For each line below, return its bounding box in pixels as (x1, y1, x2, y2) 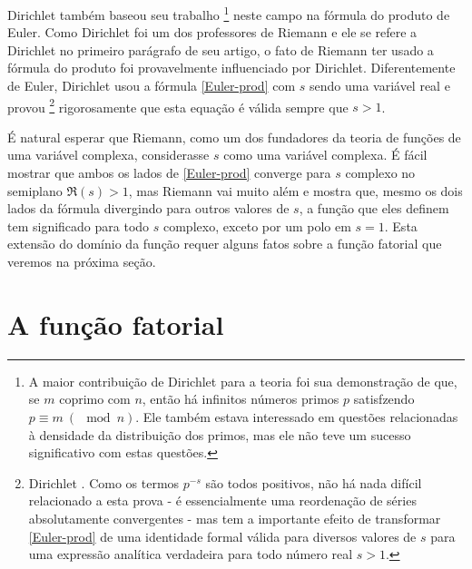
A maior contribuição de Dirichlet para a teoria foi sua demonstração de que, (28, 371, 457, 390)
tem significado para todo (7, 216, 150, 235)
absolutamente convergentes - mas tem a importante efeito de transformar (28, 508, 441, 527)
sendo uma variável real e (309, 76, 450, 95)
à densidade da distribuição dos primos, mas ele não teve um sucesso (28, 425, 411, 444)
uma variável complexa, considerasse (7, 145, 210, 164)
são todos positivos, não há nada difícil (205, 473, 422, 492)
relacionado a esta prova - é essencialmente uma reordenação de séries (28, 491, 417, 510)
